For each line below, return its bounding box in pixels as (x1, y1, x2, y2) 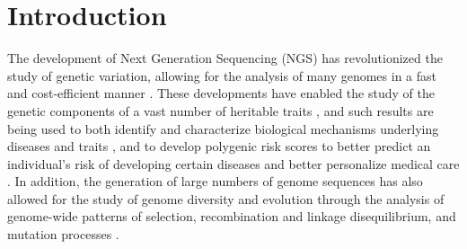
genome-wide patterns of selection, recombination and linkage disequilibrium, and (7, 207, 456, 226)
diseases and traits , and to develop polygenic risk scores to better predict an (7, 137, 431, 156)
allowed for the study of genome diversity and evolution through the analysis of (7, 189, 445, 208)
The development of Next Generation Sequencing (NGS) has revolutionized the (7, 49, 443, 67)
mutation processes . (7, 225, 119, 244)
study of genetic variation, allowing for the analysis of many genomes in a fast (7, 66, 437, 84)
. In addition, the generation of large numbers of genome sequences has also (7, 172, 423, 191)
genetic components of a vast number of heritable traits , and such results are (7, 101, 434, 120)
